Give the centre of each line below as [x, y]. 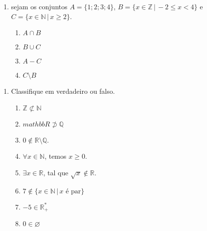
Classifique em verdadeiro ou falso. [63, 91]
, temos [56, 156]
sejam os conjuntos [39, 6]
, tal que [56, 172]
